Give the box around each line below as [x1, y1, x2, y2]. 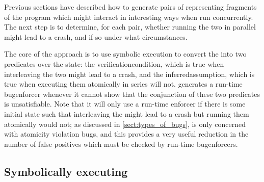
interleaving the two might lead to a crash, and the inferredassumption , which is [4, 68, 255, 79]
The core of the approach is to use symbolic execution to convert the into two [4, 48, 247, 59]
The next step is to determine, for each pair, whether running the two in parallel [4, 21, 256, 32]
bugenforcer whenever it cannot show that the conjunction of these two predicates [4, 88, 260, 99]
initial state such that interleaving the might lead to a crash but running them [4, 108, 249, 119]
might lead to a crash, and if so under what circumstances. [4, 31, 188, 42]
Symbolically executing [4, 163, 128, 179]
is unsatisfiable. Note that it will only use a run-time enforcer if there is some [4, 98, 246, 109]
